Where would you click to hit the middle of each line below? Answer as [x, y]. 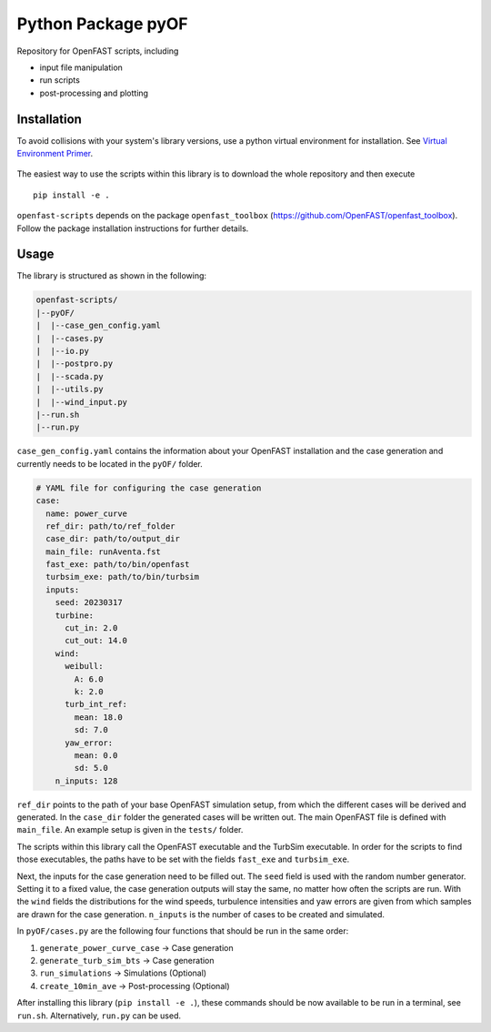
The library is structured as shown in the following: [112, 276]
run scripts [60, 80]
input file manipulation [81, 67]
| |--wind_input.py [81, 402]
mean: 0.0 [96, 755]
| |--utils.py [70, 390]
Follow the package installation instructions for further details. [133, 228]
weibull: [84, 666]
